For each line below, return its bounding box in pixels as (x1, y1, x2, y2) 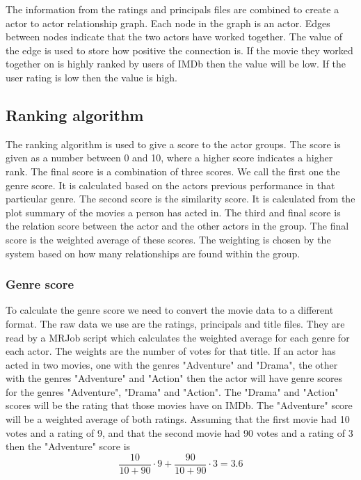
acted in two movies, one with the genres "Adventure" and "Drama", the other (6, 357, 338, 371)
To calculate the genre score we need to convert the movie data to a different (6, 303, 334, 317)
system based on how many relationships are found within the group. (6, 246, 300, 260)
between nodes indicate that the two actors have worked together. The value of (6, 29, 342, 44)
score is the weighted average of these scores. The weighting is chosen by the (6, 232, 331, 246)
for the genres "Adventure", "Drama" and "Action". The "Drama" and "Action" (6, 384, 339, 399)
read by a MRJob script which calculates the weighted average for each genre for (6, 330, 350, 344)
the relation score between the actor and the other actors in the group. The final (6, 218, 349, 233)
